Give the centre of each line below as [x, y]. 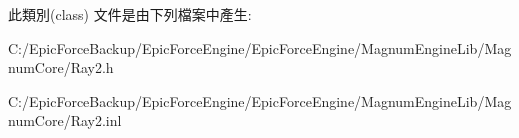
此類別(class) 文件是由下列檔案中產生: [130, 14]
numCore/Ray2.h [61, 67]
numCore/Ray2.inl [65, 120]
